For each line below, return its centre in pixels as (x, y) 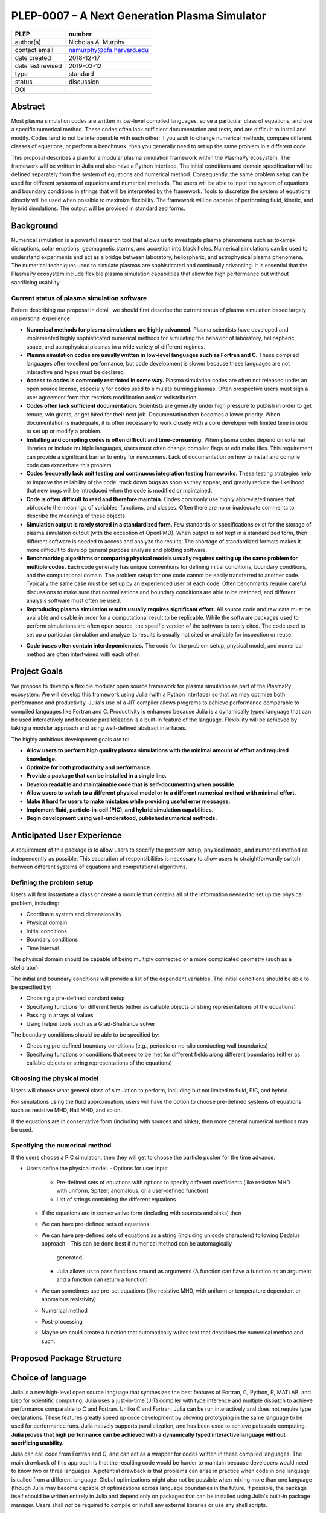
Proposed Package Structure (66, 1358)
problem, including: (35, 903)
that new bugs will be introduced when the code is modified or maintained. (119, 491)
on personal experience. (41, 318)
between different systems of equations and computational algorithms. (99, 867)
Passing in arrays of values (60, 1015)
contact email (34, 50)
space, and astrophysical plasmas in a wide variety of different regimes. (116, 346)
